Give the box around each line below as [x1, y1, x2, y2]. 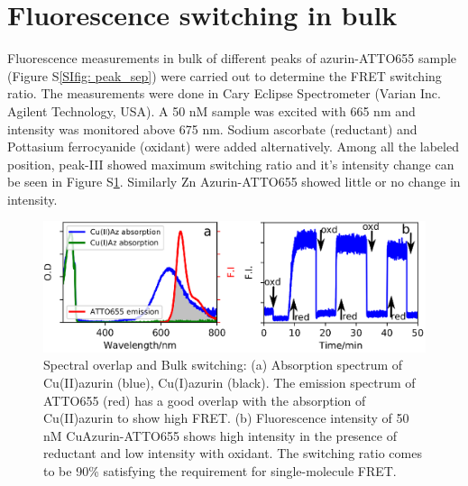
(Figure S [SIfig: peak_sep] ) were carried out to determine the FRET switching [7, 66, 442, 85]
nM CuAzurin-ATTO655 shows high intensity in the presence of [43, 426, 397, 445]
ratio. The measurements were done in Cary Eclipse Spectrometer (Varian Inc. [7, 84, 441, 103]
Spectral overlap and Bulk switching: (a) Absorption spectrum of [43, 355, 403, 374]
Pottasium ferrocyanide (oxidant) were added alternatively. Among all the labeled [7, 137, 459, 156]
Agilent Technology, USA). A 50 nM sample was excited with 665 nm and [7, 101, 416, 120]
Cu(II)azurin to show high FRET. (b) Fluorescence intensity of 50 [43, 408, 409, 427]
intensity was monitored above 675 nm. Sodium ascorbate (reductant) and [7, 119, 418, 138]
